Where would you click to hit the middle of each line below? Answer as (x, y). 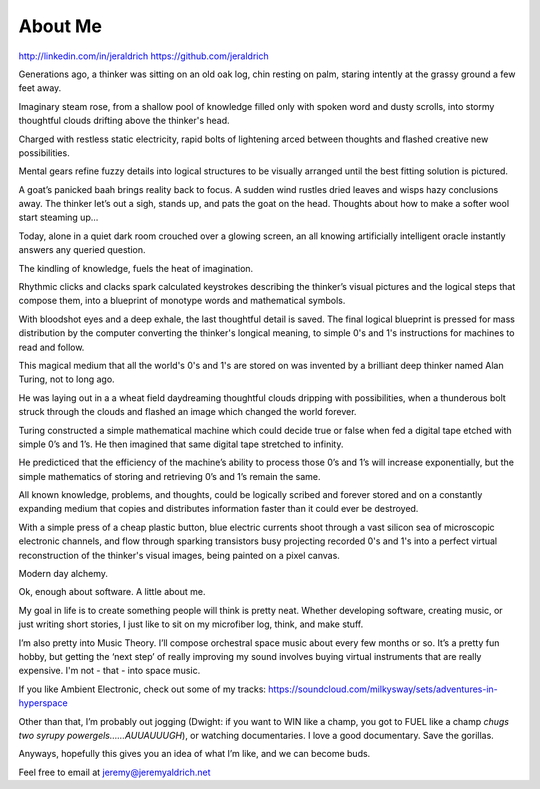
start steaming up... (58, 217)
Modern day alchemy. (63, 574)
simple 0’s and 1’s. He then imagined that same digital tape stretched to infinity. (181, 444)
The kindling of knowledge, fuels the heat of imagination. (136, 268)
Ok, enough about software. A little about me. (112, 592)
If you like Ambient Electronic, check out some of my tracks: (142, 689)
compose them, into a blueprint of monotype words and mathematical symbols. (182, 301)
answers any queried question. (82, 250)
